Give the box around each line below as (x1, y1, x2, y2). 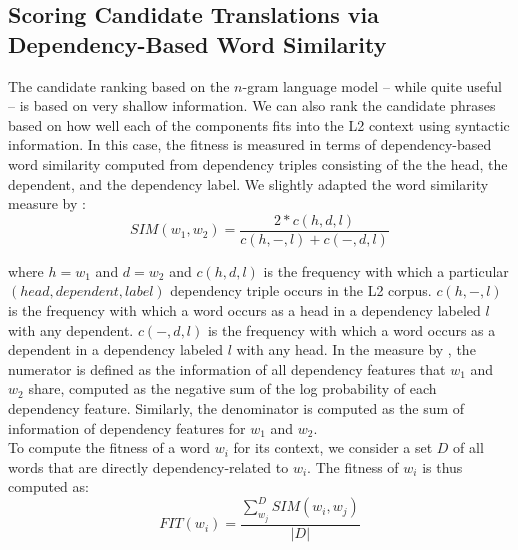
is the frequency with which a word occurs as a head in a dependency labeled (8, 300, 481, 320)
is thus (422, 456, 463, 477)
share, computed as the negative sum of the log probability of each (28, 378, 437, 399)
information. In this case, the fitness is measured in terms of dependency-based (8, 134, 492, 155)
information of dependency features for (8, 417, 246, 438)
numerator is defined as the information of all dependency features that (8, 358, 446, 379)
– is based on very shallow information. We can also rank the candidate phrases (8, 95, 496, 116)
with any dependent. (8, 319, 134, 340)
